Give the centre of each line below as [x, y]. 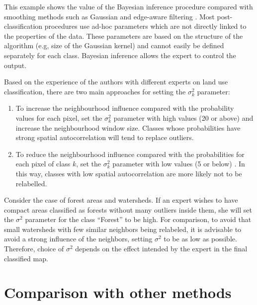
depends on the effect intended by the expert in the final [161, 249]
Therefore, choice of [34, 249]
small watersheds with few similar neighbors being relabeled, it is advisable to [123, 229]
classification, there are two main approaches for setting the [95, 91]
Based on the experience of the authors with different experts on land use [116, 82]
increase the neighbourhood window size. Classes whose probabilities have [128, 127]
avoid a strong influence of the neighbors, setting [78, 239]
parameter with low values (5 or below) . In [179, 164]
